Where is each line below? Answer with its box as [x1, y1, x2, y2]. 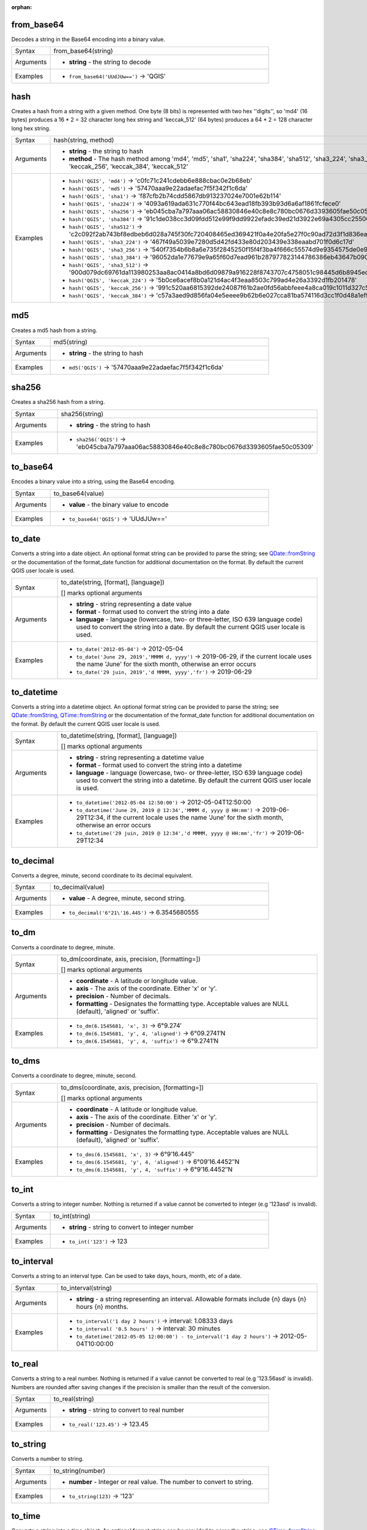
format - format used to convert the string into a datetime [76, 761, 242, 769]
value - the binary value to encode [69, 500, 169, 509]
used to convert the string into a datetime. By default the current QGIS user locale [76, 776, 311, 785]
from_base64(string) [53, 47, 113, 55]
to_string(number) [53, 1466, 106, 1475]
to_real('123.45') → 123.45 [69, 1420, 149, 1428]
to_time [11, 1511, 41, 1521]
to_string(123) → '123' [69, 1491, 135, 1500]
